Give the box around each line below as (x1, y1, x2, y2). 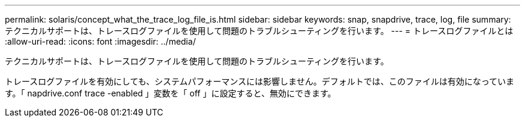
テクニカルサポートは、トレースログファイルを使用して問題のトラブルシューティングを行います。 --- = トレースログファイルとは (5, 26, 514, 36)
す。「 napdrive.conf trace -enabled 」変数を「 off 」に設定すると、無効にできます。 (5, 88, 336, 98)
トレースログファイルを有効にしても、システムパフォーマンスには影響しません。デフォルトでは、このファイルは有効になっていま (5, 76, 514, 86)
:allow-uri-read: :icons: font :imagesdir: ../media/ (5, 36, 196, 46)
